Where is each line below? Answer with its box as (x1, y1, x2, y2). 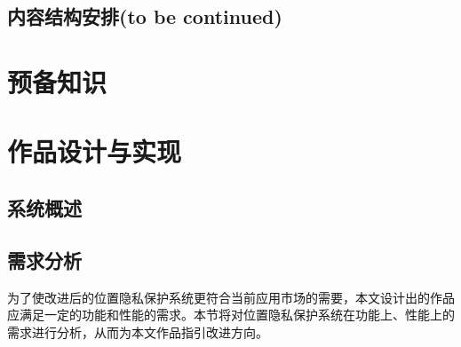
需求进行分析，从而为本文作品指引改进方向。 (7, 322, 268, 341)
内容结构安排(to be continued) (7, 3, 282, 30)
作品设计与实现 (7, 133, 182, 170)
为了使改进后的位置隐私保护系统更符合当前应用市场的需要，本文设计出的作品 (7, 288, 455, 306)
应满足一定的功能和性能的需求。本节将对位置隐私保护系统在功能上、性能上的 (7, 305, 455, 324)
